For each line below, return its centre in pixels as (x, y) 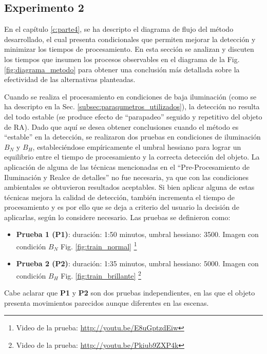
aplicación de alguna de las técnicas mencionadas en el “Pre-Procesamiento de (127, 166)
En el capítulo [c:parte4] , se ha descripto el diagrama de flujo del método (119, 29)
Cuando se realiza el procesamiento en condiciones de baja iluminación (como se (130, 96)
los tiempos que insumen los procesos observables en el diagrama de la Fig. (122, 59)
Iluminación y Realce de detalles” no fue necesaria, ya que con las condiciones (127, 177)
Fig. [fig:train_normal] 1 (99, 245)
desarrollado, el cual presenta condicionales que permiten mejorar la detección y (130, 39)
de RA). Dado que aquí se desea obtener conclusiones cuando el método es (121, 126)
